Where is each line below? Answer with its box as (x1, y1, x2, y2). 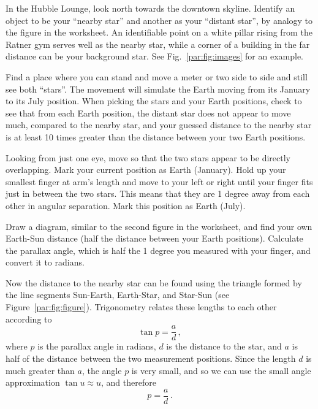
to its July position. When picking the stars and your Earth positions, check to (6, 94, 302, 107)
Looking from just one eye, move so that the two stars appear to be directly (6, 151, 290, 164)
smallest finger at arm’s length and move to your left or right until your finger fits (6, 175, 313, 188)
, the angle (81, 364, 122, 377)
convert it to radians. (6, 256, 85, 269)
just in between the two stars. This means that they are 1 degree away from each (6, 187, 310, 200)
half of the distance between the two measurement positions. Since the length (6, 351, 296, 364)
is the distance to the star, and (166, 340, 282, 353)
